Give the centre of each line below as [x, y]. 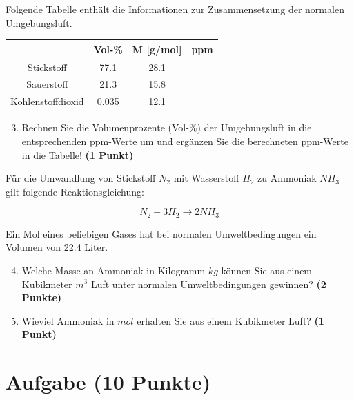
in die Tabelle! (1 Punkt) [78, 154]
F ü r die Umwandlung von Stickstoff [81, 178]
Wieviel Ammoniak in [68, 320]
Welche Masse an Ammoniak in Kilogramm [114, 270]
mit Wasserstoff [206, 178]
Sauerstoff [47, 84]
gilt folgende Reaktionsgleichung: [75, 191]
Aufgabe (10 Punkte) [108, 382]
